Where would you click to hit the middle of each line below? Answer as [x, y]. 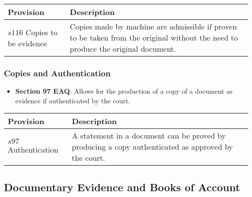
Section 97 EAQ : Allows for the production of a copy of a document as [124, 91]
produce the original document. [123, 49]
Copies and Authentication [57, 73]
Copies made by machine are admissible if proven [153, 26]
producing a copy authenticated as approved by [152, 147]
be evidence [27, 43]
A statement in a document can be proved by [149, 136]
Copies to [41, 32]
